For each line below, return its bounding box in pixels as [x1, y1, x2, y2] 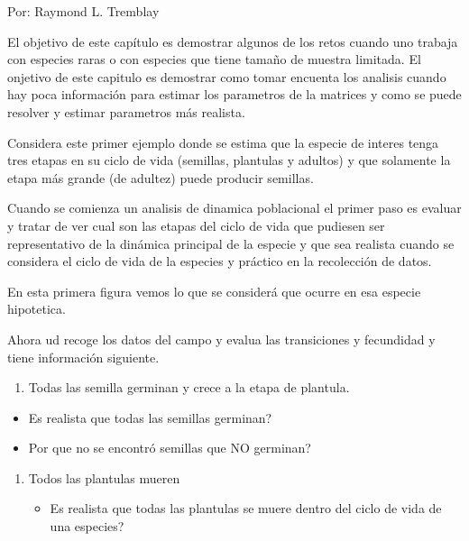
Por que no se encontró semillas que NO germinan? [28, 438, 311, 457]
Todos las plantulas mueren [28, 468, 180, 487]
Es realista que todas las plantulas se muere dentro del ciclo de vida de [50, 499, 442, 518]
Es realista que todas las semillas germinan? [28, 408, 272, 426]
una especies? [50, 517, 124, 536]
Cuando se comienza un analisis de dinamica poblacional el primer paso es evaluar [7, 198, 462, 217]
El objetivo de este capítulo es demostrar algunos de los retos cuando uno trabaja [7, 32, 458, 50]
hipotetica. [7, 299, 66, 318]
